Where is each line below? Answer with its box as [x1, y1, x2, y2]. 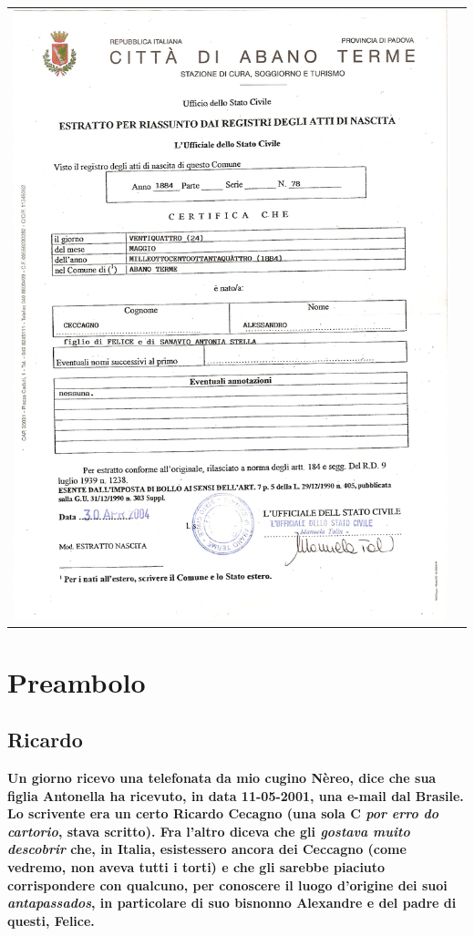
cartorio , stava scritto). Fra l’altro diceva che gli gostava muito [7, 821, 410, 840]
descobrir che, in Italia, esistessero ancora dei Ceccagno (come [7, 839, 407, 859]
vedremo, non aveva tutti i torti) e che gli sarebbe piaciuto [7, 857, 386, 876]
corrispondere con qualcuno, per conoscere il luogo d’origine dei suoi [7, 875, 448, 894]
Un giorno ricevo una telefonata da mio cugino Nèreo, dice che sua [7, 767, 437, 787]
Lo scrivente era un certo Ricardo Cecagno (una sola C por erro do [7, 804, 439, 823]
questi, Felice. [7, 910, 95, 930]
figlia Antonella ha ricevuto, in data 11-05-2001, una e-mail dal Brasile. [7, 786, 464, 805]
